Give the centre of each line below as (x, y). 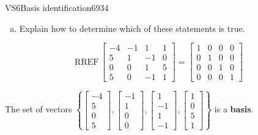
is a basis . (234, 109)
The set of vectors (39, 109)
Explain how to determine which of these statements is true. (132, 28)
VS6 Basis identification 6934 (57, 7)
